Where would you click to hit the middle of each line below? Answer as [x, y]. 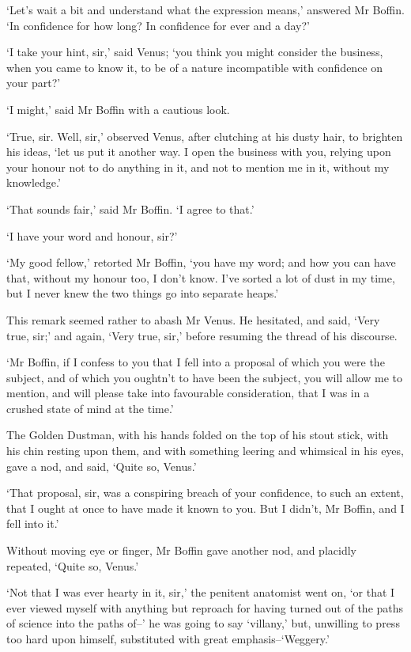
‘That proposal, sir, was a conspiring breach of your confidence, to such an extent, [205, 493]
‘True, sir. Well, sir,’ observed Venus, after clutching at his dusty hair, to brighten [205, 136]
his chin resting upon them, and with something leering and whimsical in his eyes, [205, 451]
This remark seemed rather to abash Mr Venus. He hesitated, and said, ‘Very [193, 319]
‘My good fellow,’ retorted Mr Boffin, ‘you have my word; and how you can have [201, 262]
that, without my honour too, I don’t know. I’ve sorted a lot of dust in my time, [201, 277]
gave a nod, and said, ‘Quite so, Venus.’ [102, 466]
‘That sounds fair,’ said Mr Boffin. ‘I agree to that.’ [130, 208]
